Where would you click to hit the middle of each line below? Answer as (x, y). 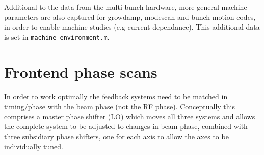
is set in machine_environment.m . (57, 36)
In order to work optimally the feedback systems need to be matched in (116, 96)
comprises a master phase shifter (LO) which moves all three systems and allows (130, 116)
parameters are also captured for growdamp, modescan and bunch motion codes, (130, 17)
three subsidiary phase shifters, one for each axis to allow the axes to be (116, 136)
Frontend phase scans (81, 72)
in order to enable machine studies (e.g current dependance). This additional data (132, 27)
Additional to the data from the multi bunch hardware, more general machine (126, 7)
